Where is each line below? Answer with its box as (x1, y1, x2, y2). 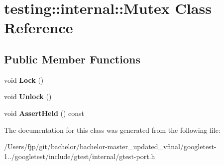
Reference (4, 17, 73, 38)
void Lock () (4, 74, 44, 85)
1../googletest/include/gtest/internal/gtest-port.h (4, 151, 155, 161)
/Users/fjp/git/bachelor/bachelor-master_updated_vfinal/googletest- (4, 141, 217, 152)
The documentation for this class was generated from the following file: (4, 124, 221, 135)
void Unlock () (4, 91, 52, 102)
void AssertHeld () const (4, 108, 85, 118)
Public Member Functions (4, 51, 140, 66)
